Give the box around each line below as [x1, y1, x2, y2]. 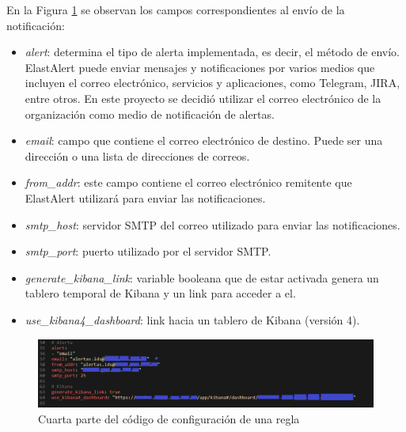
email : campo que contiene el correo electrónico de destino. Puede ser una [25, 132, 383, 149]
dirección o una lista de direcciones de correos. [25, 147, 250, 164]
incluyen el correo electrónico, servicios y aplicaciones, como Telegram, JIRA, [25, 74, 400, 91]
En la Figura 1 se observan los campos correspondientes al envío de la [6, 2, 345, 17]
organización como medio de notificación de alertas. [25, 105, 275, 122]
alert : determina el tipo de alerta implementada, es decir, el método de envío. [25, 44, 400, 60]
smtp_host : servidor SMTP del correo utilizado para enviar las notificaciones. [25, 216, 400, 233]
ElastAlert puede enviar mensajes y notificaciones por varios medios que [25, 59, 375, 75]
